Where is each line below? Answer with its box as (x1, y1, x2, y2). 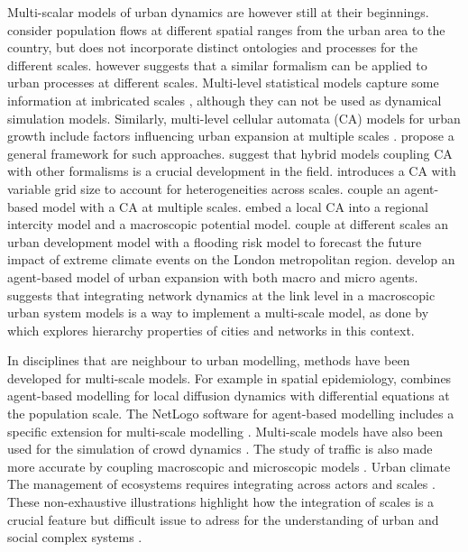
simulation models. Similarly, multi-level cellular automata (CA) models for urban (7, 108, 461, 127)
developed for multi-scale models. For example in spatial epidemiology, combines (7, 368, 452, 387)
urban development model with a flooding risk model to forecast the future (7, 232, 422, 251)
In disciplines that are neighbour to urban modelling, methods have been (7, 351, 410, 370)
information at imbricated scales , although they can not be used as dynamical (7, 90, 442, 109)
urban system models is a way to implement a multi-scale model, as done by (7, 303, 429, 322)
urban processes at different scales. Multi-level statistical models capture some (7, 73, 439, 92)
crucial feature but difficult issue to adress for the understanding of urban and (7, 510, 439, 529)
